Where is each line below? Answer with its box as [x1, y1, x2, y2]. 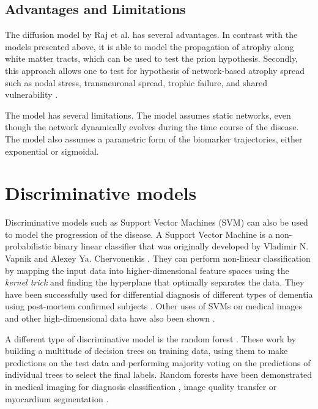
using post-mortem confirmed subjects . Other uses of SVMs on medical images [5, 300, 303, 312]
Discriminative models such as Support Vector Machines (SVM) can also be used [5, 216, 308, 229]
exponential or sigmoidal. [5, 144, 99, 157]
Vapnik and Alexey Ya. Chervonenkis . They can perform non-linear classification [5, 252, 311, 265]
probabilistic [5, 240, 51, 252]
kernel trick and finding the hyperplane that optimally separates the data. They [5, 276, 305, 289]
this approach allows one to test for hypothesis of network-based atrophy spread [5, 64, 305, 76]
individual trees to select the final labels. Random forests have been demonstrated [5, 368, 312, 381]
